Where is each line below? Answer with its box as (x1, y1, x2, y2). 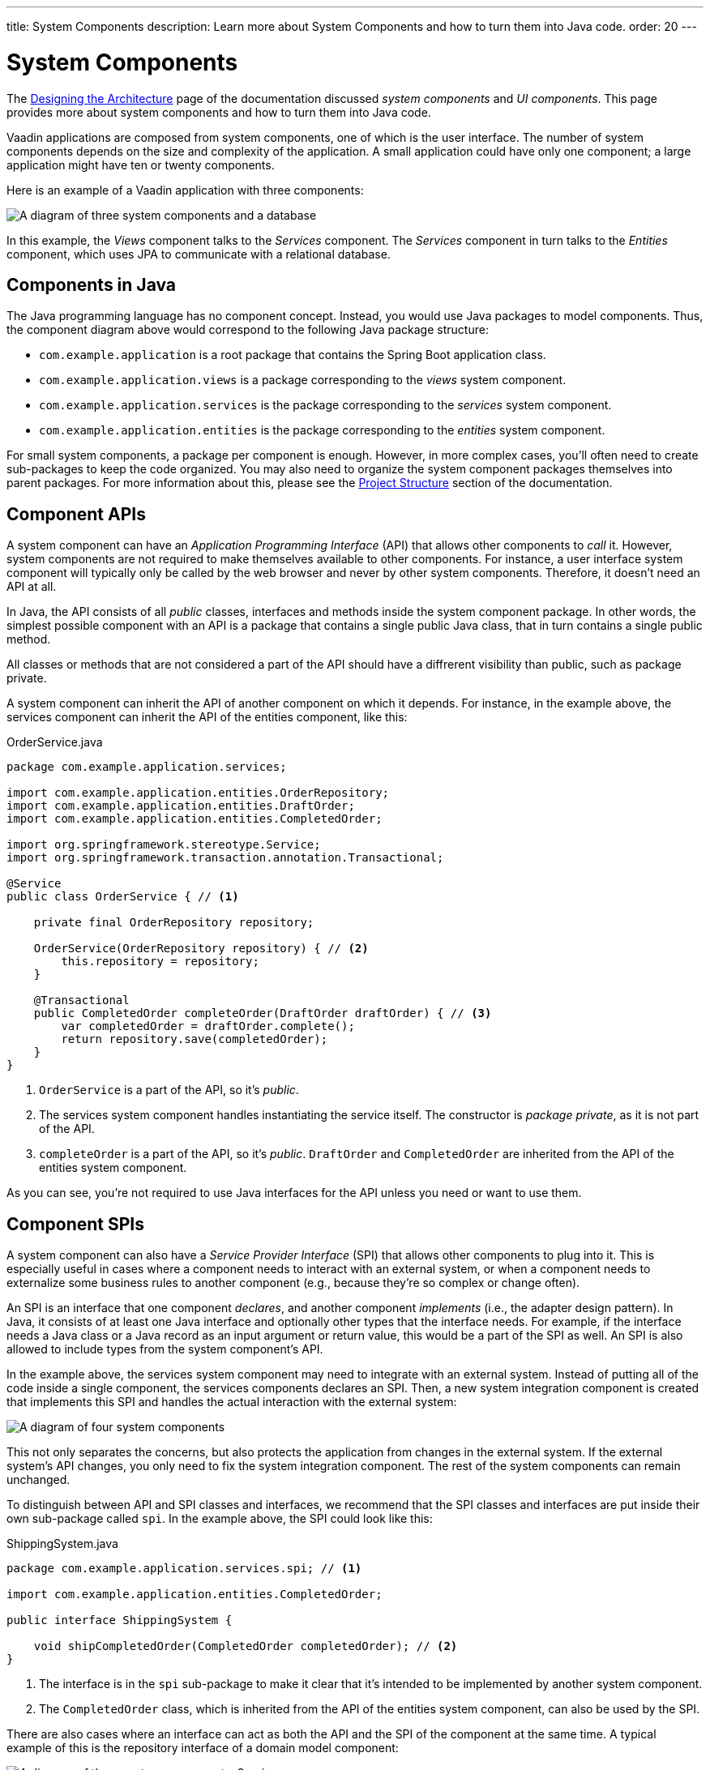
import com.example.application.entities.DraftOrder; (6, 799, 355, 813)
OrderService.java (6, 735, 103, 750)
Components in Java (6, 274, 177, 295)
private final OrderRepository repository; (33, 916, 314, 930)
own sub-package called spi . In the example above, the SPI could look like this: (6, 1511, 433, 1526)
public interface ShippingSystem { (6, 1614, 233, 1627)
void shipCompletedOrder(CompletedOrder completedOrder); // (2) (33, 1640, 458, 1653)
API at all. (6, 579, 57, 594)
